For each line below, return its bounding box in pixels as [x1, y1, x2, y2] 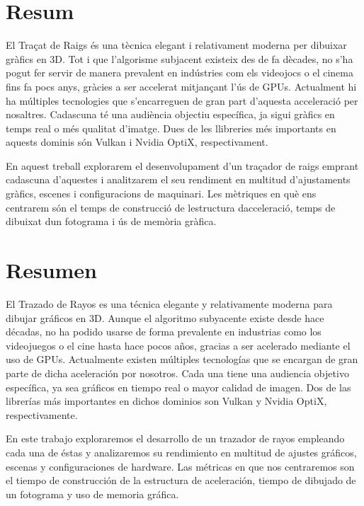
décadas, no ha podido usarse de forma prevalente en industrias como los [6, 324, 322, 339]
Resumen [6, 255, 97, 284]
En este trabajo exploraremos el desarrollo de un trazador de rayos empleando [6, 431, 345, 446]
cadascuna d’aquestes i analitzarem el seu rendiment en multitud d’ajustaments [6, 172, 351, 187]
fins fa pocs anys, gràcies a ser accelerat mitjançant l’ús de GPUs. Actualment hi [6, 79, 357, 93]
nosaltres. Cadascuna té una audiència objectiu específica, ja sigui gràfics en [6, 107, 335, 122]
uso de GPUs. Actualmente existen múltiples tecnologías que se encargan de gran [6, 352, 358, 367]
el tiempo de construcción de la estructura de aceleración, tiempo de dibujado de [6, 473, 356, 488]
